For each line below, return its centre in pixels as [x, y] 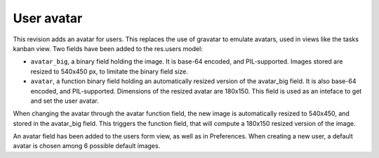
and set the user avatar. [65, 101]
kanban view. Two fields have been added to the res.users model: [108, 48]
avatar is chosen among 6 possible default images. [87, 146]
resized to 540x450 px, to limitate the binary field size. [109, 71]
